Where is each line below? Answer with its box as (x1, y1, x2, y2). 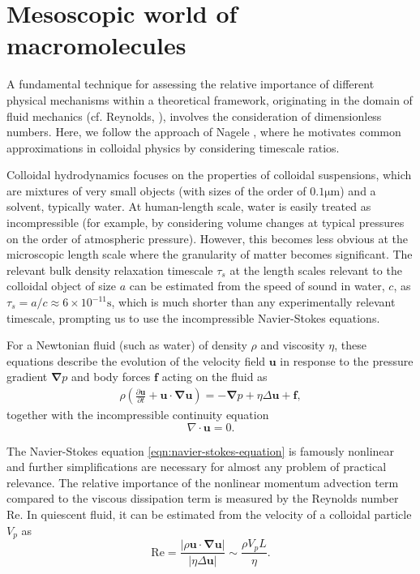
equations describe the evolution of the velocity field (6, 352, 266, 369)
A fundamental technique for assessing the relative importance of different (6, 75, 375, 92)
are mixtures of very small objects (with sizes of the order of (6, 182, 306, 199)
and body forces (71, 368, 151, 385)
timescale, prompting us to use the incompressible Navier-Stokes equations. (6, 309, 380, 326)
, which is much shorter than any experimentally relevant (111, 293, 396, 311)
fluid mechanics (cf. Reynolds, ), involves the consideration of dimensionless (6, 107, 382, 124)
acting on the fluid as (161, 368, 268, 385)
